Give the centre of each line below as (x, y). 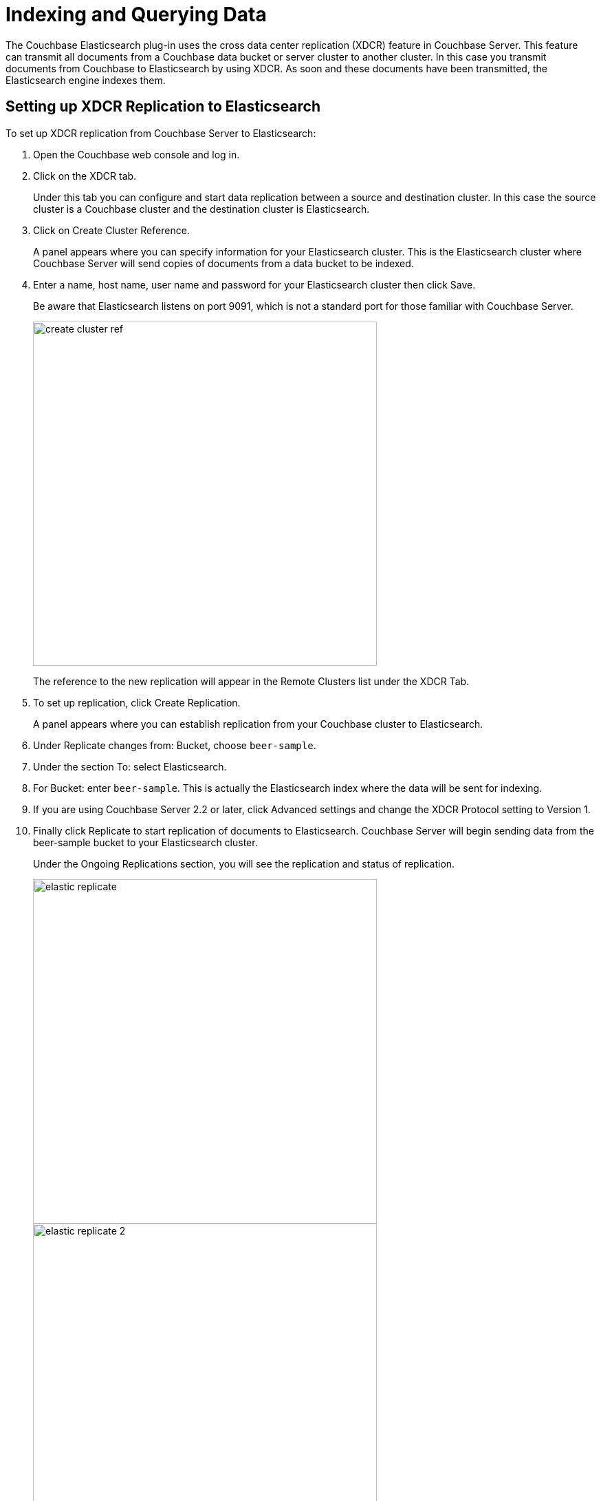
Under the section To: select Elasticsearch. (130, 766)
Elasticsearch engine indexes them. (86, 80)
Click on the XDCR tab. (85, 176)
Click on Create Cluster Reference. (111, 230)
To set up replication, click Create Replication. (137, 702)
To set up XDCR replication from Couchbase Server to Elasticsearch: (161, 133)
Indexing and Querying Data (136, 14)
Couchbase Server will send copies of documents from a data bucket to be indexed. (223, 263)
